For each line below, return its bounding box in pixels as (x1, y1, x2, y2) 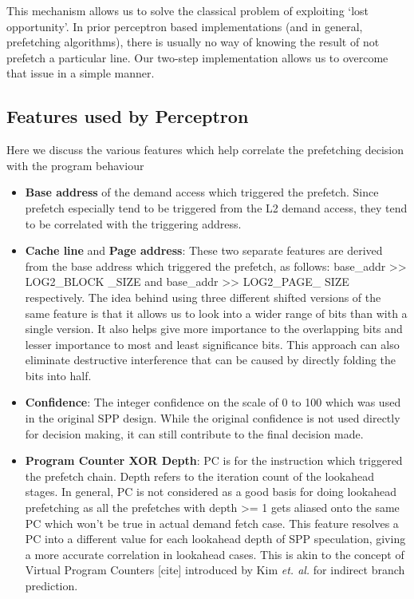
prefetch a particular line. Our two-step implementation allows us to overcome (6, 49, 388, 65)
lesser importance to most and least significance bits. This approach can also (25, 335, 400, 352)
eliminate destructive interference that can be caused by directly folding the (25, 351, 396, 368)
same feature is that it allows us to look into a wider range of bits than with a (25, 304, 408, 321)
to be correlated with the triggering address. (25, 215, 242, 232)
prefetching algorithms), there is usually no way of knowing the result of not (6, 34, 380, 50)
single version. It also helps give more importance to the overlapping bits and (25, 320, 403, 337)
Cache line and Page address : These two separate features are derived (25, 242, 383, 259)
